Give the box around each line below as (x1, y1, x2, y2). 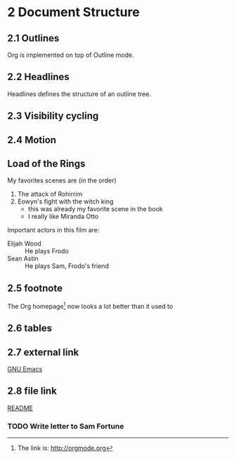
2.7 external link (7, 346, 79, 358)
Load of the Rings (7, 157, 86, 169)
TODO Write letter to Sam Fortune (7, 421, 124, 431)
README (7, 404, 34, 412)
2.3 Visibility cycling (7, 110, 99, 122)
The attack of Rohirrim (17, 190, 83, 199)
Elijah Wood (7, 239, 42, 248)
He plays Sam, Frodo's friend (25, 262, 109, 270)
